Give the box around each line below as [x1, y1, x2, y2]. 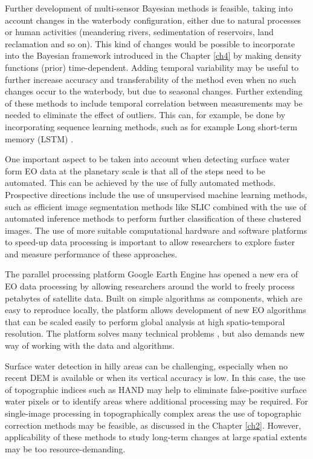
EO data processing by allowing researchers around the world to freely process [5, 280, 295, 292]
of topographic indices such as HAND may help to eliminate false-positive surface [5, 383, 307, 395]
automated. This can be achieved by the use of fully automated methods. [5, 176, 276, 189]
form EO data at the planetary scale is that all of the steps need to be [5, 164, 265, 177]
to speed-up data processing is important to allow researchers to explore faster [5, 236, 295, 248]
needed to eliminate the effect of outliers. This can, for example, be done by [5, 108, 286, 121]
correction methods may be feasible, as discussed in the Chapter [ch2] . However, [5, 418, 302, 431]
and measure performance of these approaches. [5, 247, 178, 260]
